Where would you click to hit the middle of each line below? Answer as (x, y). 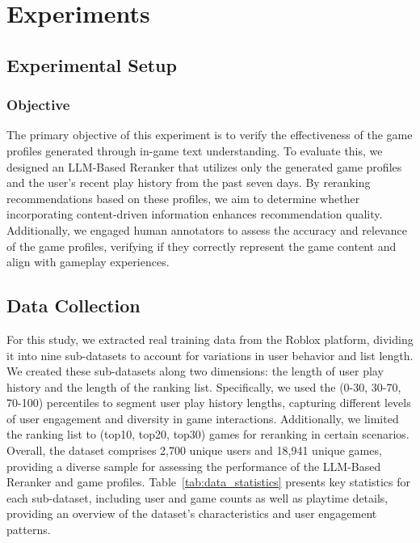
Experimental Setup (92, 64)
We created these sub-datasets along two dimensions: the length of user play (195, 371)
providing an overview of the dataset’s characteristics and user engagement (192, 513)
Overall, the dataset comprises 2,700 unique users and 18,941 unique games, (194, 450)
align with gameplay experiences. (88, 262)
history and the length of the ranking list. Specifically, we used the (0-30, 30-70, (204, 386)
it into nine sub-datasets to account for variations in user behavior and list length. (210, 355)
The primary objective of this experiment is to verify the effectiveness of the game (210, 135)
